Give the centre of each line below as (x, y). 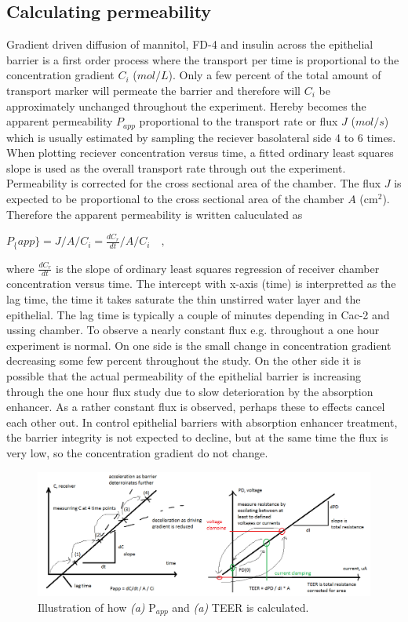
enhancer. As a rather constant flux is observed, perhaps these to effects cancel (196, 407)
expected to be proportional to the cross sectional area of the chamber (175, 198)
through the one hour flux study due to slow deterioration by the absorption (190, 391)
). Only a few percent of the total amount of (275, 75)
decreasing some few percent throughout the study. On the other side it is (184, 360)
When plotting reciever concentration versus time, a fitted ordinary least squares (200, 153)
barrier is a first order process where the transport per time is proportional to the (203, 59)
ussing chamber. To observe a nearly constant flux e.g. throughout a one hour (193, 330)
